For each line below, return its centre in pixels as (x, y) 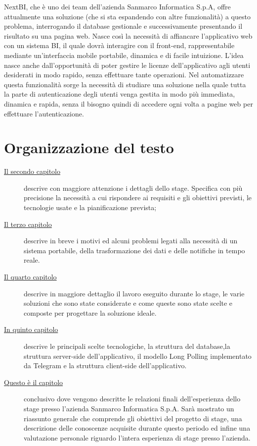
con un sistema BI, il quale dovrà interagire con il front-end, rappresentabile (119, 45)
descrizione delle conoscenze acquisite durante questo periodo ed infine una (137, 428)
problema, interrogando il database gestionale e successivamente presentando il (123, 26)
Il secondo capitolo (32, 171)
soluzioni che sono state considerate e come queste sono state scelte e (128, 303)
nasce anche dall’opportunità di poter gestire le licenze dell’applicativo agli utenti (127, 65)
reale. (32, 260)
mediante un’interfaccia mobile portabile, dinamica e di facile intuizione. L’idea (124, 55)
